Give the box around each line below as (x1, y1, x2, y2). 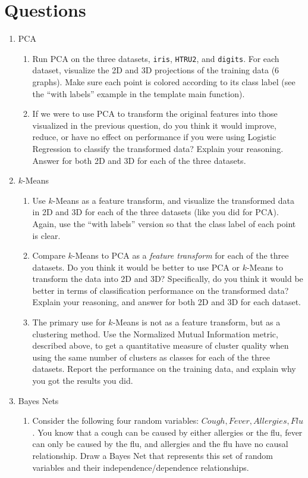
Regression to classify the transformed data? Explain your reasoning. (32, 142, 284, 154)
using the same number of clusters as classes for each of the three (32, 350, 270, 363)
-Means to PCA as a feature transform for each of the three (72, 249, 289, 262)
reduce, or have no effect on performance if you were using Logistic (32, 131, 276, 143)
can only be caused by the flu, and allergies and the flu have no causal (32, 437, 288, 450)
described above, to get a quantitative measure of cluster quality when (32, 339, 289, 352)
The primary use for (32, 316, 106, 328)
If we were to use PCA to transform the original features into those (32, 107, 278, 120)
